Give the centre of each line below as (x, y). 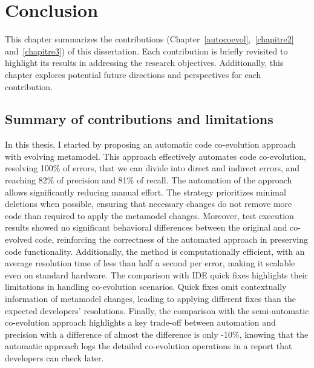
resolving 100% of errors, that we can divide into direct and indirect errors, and (152, 168)
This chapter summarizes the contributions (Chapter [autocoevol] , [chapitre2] (149, 39)
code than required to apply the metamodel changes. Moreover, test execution (149, 215)
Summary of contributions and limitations (139, 119)
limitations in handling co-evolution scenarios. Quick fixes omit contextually (146, 287)
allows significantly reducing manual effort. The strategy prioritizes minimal (146, 192)
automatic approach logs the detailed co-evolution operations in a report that (149, 346)
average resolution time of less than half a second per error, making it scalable (150, 263)
